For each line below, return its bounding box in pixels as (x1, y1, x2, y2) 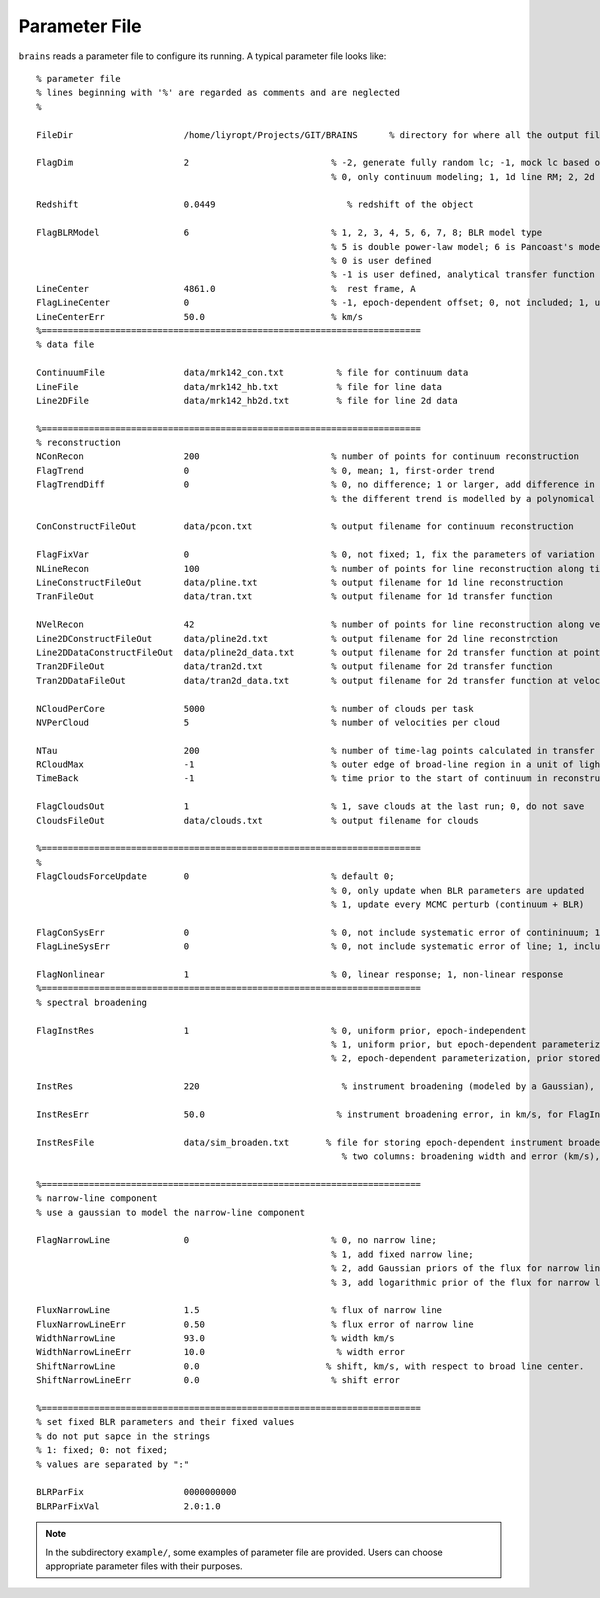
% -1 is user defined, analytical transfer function (331, 269, 595, 280)
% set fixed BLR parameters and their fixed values (36, 1416, 295, 1428)
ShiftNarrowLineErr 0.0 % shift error (36, 1375, 400, 1386)
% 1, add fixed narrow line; (331, 1248, 474, 1260)
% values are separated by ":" (36, 1458, 190, 1470)
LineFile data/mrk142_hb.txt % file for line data (36, 381, 443, 392)
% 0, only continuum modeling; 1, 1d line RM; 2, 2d (331, 171, 595, 182)
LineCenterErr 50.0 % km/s (36, 311, 364, 322)
